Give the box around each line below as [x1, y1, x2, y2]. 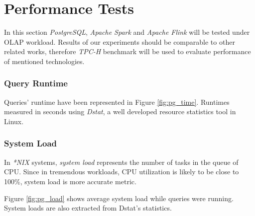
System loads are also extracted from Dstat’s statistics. [4, 203, 172, 213]
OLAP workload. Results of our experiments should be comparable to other [4, 36, 235, 47]
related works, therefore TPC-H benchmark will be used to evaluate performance [4, 46, 251, 57]
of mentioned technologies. [4, 56, 85, 66]
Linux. [4, 116, 24, 126]
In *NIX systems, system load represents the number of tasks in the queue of [4, 156, 239, 167]
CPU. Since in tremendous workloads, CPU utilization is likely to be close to [4, 166, 239, 177]
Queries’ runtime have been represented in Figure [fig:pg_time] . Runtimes [4, 96, 230, 107]
